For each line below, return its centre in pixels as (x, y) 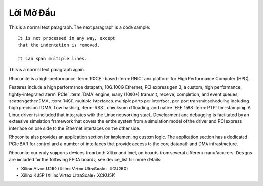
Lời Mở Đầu (32, 13)
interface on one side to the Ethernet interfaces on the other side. (75, 128)
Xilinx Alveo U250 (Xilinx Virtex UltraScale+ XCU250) (75, 169)
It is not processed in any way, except (66, 38)
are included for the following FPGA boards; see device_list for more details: (85, 160)
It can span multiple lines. (52, 59)
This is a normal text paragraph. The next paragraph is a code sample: (80, 27)
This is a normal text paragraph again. (47, 69)
